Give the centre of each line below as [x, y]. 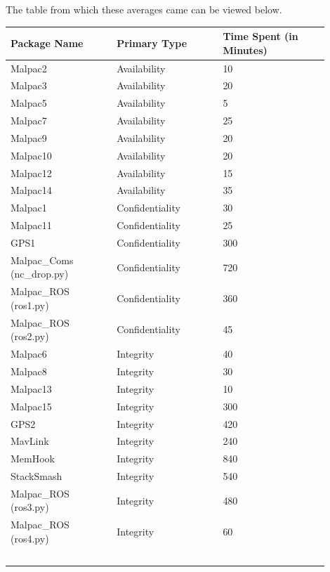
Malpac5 [29, 103]
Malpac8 [29, 371]
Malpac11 [31, 225]
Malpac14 [31, 190]
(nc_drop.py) [40, 274]
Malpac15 [31, 406]
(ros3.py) [30, 507]
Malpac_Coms [42, 260]
